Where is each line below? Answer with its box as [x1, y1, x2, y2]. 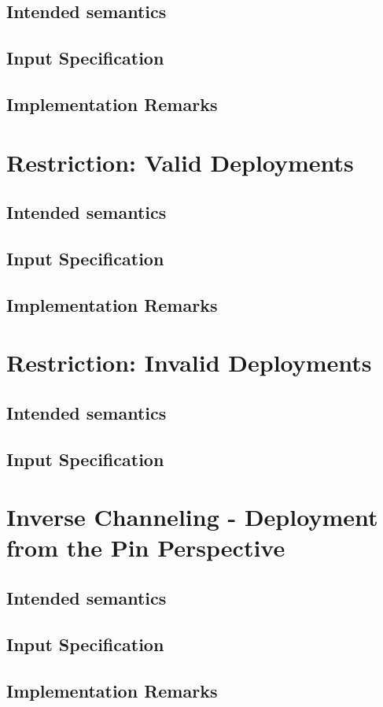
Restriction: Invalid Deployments [6, 346, 372, 379]
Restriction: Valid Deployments [6, 146, 354, 178]
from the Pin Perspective [6, 531, 285, 564]
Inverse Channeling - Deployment [6, 501, 378, 533]
